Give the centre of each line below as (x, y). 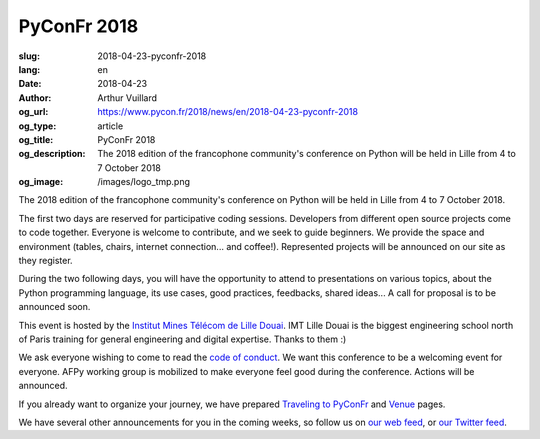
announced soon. (54, 307)
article (110, 126)
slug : (29, 56)
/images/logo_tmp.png (143, 182)
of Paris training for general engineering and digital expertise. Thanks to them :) (182, 339)
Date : (30, 84)
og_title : (36, 139)
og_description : (52, 154)
